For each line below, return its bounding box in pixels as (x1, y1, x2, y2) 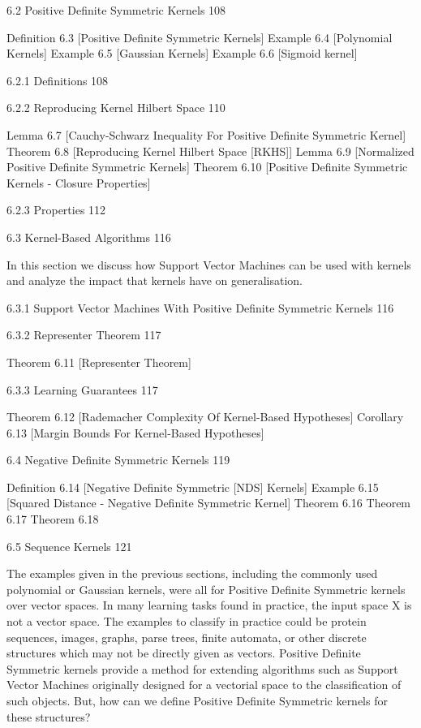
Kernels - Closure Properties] (6, 174, 151, 191)
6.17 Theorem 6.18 (6, 510, 99, 528)
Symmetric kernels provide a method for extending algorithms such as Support (6, 660, 398, 677)
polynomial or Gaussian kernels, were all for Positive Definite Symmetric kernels (6, 580, 406, 597)
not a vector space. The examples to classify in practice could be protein (6, 613, 367, 630)
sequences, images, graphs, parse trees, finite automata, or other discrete (6, 628, 367, 645)
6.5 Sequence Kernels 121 (6, 537, 132, 554)
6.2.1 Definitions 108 (6, 71, 109, 88)
